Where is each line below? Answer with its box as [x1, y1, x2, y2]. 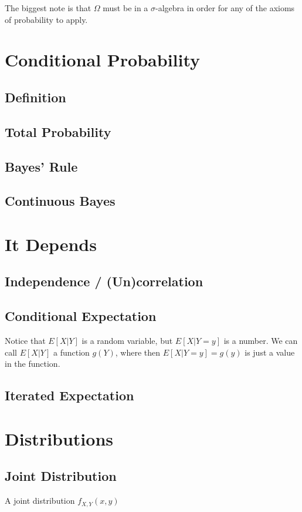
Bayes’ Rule [5, 157, 78, 175]
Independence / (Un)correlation [5, 272, 203, 290]
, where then [115, 346, 161, 358]
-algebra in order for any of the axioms [155, 2, 295, 14]
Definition [5, 88, 66, 106]
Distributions [5, 426, 113, 450]
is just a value [245, 346, 295, 358]
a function [53, 346, 90, 358]
